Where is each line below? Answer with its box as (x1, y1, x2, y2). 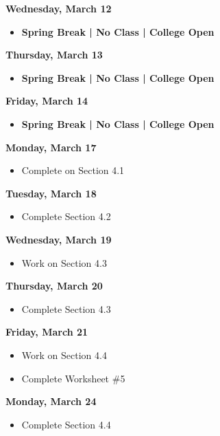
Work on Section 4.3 (21, 255, 107, 270)
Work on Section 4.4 (21, 347, 107, 362)
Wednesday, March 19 (5, 232, 112, 246)
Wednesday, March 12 (5, 1, 112, 15)
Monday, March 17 (5, 140, 97, 154)
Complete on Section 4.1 (21, 163, 125, 177)
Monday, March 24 (5, 394, 97, 408)
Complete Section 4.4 (21, 417, 111, 431)
